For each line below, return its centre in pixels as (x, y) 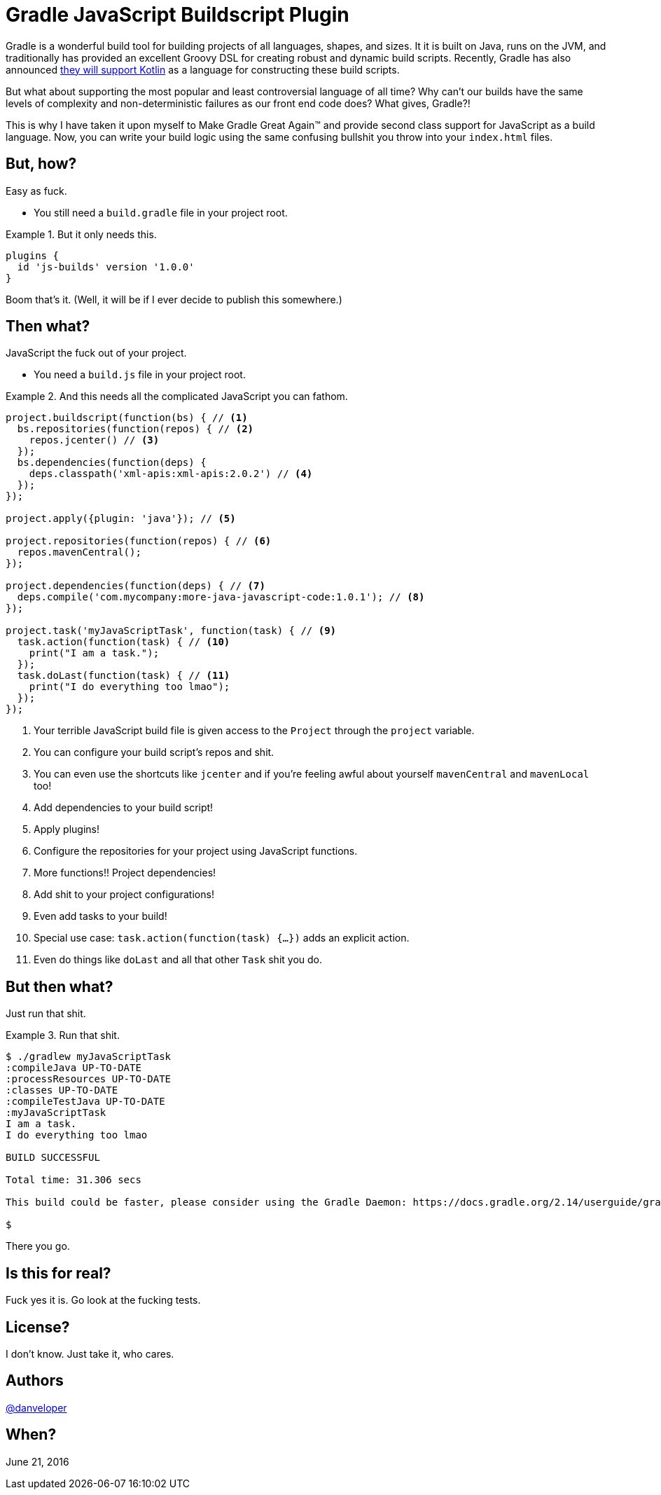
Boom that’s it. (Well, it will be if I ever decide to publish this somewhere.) (174, 299)
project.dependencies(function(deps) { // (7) (135, 586)
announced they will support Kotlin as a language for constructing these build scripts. (203, 69)
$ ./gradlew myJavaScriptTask (89, 1057)
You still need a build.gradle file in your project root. (161, 212)
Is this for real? (58, 1273)
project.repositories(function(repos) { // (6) (139, 541)
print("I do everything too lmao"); (130, 687)
